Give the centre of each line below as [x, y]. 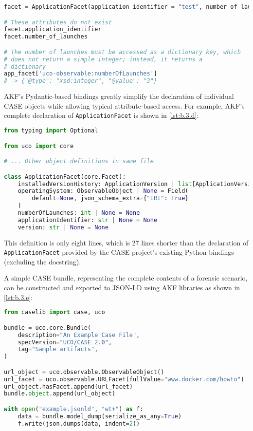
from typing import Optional [51, 131]
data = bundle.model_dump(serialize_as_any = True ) [100, 416]
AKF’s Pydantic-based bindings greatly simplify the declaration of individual [119, 96]
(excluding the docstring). [43, 261]
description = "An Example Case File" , [79, 335]
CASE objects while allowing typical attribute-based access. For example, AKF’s [124, 105]
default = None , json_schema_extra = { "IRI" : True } [110, 198]
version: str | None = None [63, 227]
